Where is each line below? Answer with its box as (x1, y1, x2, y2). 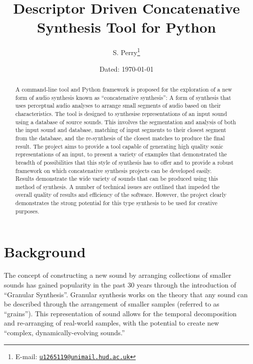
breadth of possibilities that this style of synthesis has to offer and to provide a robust (15, 158, 234, 166)
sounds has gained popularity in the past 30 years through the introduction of (4, 279, 236, 289)
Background (4, 242, 86, 262)
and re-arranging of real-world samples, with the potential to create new (4, 318, 219, 328)
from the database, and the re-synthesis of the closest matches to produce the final (15, 134, 225, 142)
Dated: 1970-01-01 (99, 63, 154, 74)
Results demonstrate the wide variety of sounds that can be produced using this (15, 174, 218, 183)
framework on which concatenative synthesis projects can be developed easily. (15, 166, 212, 174)
